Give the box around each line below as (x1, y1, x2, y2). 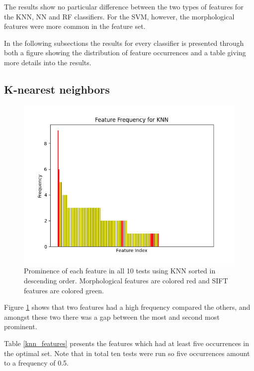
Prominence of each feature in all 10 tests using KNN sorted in (24, 265, 216, 276)
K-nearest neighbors (4, 81, 110, 97)
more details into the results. (4, 57, 91, 67)
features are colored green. (24, 285, 104, 295)
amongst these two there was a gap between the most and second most (4, 311, 220, 322)
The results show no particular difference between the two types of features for (4, 1, 244, 11)
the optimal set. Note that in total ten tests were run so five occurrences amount (4, 348, 250, 358)
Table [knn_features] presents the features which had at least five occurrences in (4, 338, 249, 348)
